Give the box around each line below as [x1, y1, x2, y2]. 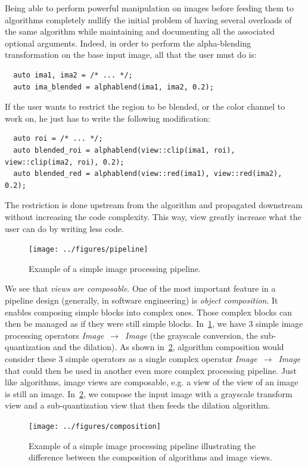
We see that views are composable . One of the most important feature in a [5, 282, 276, 295]
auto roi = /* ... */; [13, 134, 103, 143]
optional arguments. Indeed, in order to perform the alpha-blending [5, 36, 251, 49]
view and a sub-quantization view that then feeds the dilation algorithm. [5, 399, 270, 412]
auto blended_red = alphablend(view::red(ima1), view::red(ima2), [13, 169, 282, 178]
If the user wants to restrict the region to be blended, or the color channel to [5, 100, 285, 113]
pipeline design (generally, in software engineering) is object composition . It [5, 293, 278, 306]
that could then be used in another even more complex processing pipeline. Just [5, 364, 297, 376]
